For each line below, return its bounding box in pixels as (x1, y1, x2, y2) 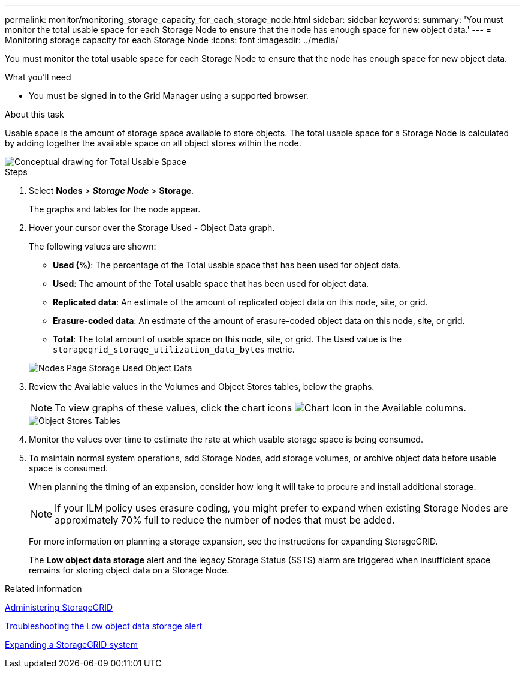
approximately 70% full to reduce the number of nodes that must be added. (55, 514, 395, 526)
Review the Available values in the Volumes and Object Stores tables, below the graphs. (29, 381, 375, 392)
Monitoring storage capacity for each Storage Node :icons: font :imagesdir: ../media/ (5, 35, 339, 45)
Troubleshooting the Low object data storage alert (5, 621, 203, 631)
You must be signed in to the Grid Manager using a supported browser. (29, 91, 309, 101)
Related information (5, 584, 82, 594)
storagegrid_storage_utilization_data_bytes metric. (53, 344, 295, 354)
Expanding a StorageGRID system (5, 639, 138, 650)
